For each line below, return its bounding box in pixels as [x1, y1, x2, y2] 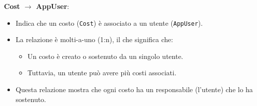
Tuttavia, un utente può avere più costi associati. [27, 67, 177, 78]
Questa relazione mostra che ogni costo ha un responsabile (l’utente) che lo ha [15, 84, 253, 95]
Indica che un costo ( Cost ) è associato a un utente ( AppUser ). [15, 17, 203, 28]
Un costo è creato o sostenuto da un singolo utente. [27, 51, 183, 61]
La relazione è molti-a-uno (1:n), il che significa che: [15, 34, 173, 45]
